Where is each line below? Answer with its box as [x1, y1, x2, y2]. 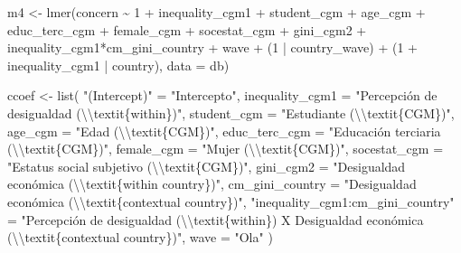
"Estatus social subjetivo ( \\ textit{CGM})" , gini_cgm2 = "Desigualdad [7, 156, 406, 175]
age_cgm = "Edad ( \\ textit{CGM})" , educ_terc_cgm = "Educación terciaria [7, 121, 441, 140]
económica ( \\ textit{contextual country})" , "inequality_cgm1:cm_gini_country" [7, 192, 455, 211]
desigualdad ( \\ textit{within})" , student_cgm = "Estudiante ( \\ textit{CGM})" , [7, 103, 455, 122]
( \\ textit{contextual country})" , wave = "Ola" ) [7, 228, 273, 247]
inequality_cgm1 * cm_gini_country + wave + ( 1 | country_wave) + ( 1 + [7, 38, 419, 57]
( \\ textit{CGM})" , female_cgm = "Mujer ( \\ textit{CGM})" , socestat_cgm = [7, 139, 444, 158]
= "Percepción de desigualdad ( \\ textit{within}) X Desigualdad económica [7, 210, 424, 229]
